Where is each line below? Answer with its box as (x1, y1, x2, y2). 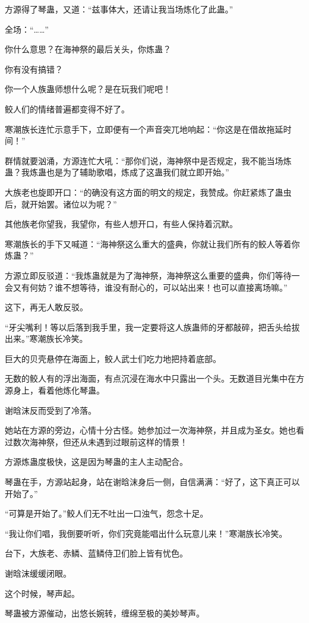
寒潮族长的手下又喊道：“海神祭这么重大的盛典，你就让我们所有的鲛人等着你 (5, 237, 300, 250)
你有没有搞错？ (5, 62, 63, 75)
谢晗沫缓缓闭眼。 (5, 567, 71, 579)
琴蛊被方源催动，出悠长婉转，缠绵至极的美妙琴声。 (5, 607, 204, 619)
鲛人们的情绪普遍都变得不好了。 (5, 102, 130, 115)
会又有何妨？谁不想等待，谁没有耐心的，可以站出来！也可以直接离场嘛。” (5, 281, 288, 293)
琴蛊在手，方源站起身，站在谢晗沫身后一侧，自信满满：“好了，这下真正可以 (5, 476, 300, 488)
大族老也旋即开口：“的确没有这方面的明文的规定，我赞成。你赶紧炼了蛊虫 (5, 185, 292, 198)
